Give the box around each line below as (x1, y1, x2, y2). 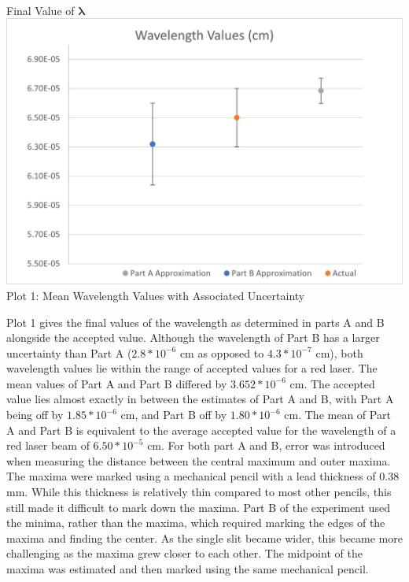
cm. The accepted (289, 375, 375, 391)
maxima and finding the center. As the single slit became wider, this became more (6, 529, 403, 546)
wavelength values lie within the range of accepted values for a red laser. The (6, 360, 378, 376)
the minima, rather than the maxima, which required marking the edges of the (6, 514, 385, 531)
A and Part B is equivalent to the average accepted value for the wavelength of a (6, 421, 396, 438)
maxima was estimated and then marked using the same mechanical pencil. (6, 561, 369, 576)
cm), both (315, 344, 363, 361)
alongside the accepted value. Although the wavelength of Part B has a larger (6, 329, 380, 346)
